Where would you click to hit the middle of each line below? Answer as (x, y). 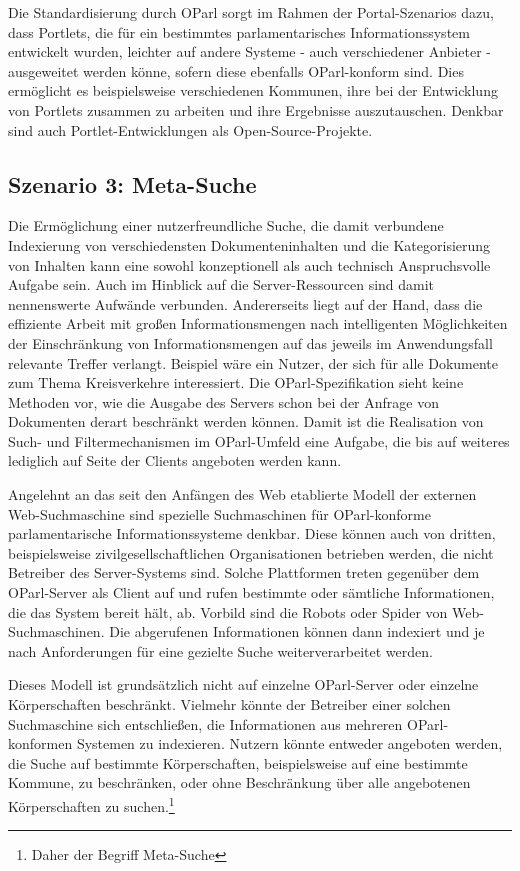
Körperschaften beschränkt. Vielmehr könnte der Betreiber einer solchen (229, 704)
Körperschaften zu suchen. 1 (91, 804)
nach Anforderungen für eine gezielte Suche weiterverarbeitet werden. (220, 650)
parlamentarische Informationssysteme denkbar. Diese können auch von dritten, (252, 533)
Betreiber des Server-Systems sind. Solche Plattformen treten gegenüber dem (244, 572)
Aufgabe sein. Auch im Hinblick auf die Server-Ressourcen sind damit (221, 284)
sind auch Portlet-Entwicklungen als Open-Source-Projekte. (190, 129)
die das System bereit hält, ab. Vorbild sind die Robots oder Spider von (228, 611)
